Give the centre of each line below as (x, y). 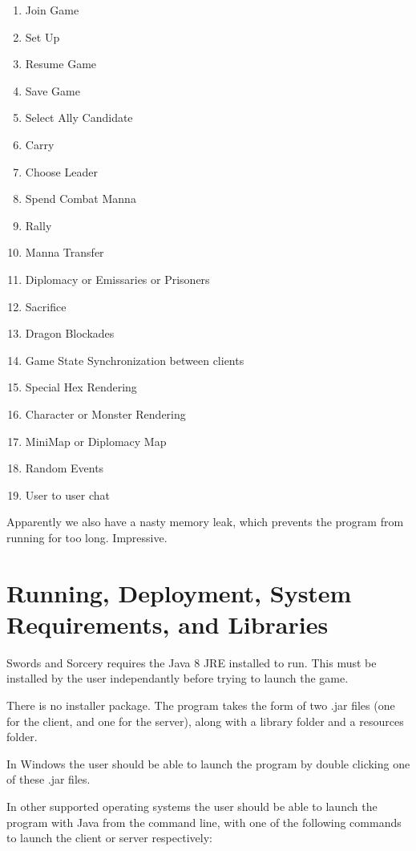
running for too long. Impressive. (87, 537)
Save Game (53, 90)
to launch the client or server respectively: (109, 838)
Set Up (42, 36)
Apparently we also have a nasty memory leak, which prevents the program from (205, 522)
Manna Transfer (65, 252)
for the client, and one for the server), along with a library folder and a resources (205, 721)
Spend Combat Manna (81, 199)
